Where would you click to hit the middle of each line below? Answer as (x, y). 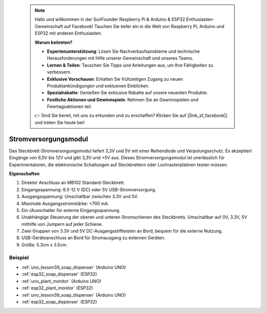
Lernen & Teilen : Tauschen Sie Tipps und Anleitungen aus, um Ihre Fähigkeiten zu (130, 65)
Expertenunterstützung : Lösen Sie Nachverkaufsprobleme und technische (123, 51)
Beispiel (19, 257)
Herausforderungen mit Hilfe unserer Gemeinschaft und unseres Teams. (120, 58)
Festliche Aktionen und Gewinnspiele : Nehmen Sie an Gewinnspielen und (123, 100)
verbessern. (59, 72)
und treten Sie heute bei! (60, 122)
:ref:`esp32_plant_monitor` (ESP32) (57, 288)
